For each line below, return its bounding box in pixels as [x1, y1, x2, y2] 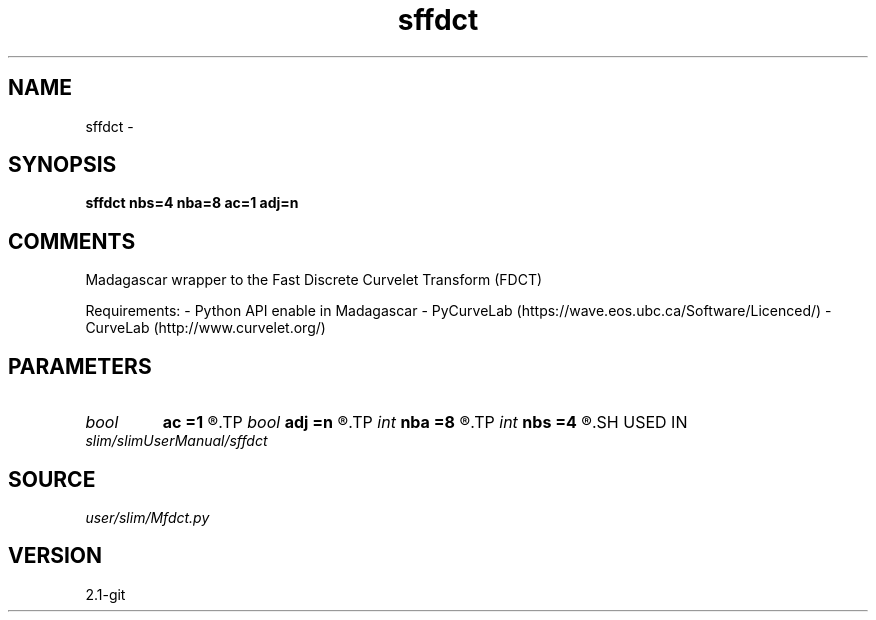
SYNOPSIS [8, 152, 117, 178]
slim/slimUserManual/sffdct [85, 432, 268, 450]
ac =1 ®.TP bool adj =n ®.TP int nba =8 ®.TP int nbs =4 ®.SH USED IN [162, 412, 688, 433]
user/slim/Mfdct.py [85, 508, 210, 526]
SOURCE [8, 466, 96, 492]
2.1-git [85, 585, 126, 603]
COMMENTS [8, 228, 136, 254]
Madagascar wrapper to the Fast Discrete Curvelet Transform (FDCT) [85, 271, 543, 289]
